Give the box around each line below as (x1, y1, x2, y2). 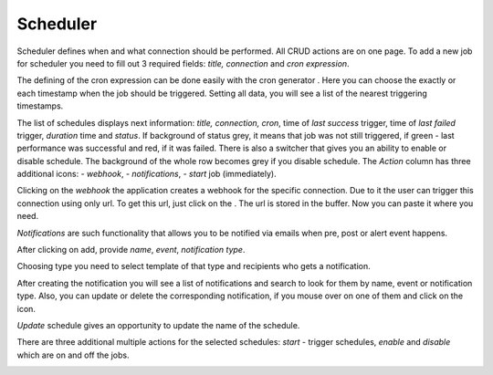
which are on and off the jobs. (16, 349, 130, 360)
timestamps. (16, 100, 64, 111)
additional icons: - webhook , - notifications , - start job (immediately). (16, 169, 278, 180)
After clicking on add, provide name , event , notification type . (16, 245, 246, 255)
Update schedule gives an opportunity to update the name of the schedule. (16, 319, 300, 330)
